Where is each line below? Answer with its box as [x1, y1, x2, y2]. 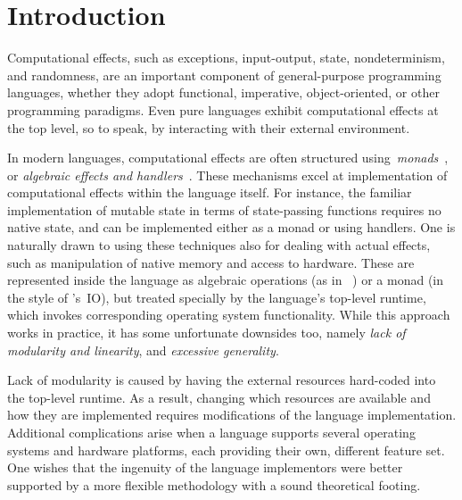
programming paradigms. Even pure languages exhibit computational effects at [7, 100, 439, 119]
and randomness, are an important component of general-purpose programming [7, 65, 441, 84]
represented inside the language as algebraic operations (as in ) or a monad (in [7, 271, 444, 289]
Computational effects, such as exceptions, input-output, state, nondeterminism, [7, 48, 445, 67]
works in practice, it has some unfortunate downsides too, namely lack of [7, 323, 406, 342]
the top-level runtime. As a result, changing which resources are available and [7, 387, 431, 406]
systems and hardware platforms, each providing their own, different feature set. [7, 440, 445, 459]
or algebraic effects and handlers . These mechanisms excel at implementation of [7, 165, 448, 184]
